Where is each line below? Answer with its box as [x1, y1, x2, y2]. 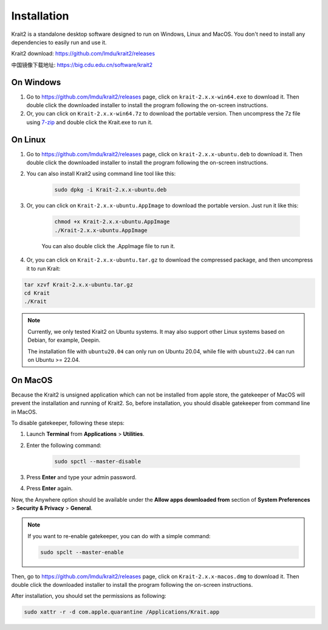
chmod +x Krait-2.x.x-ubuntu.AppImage [54, 218, 170, 225]
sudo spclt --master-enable [40, 549, 124, 556]
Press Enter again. [26, 485, 73, 492]
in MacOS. [11, 408, 38, 415]
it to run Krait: [26, 265, 61, 272]
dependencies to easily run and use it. [11, 38, 107, 46]
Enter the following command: [26, 441, 101, 449]
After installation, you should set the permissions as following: [11, 592, 166, 600]
